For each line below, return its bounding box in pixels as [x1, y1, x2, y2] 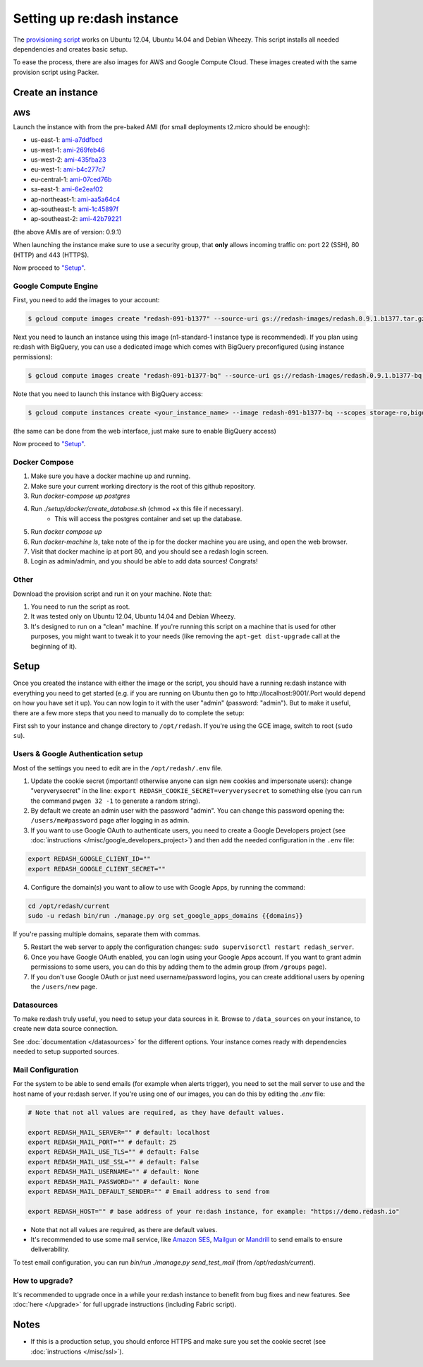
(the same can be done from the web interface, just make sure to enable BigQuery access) [13, 426, 276, 435]
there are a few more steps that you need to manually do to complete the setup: [13, 708, 245, 717]
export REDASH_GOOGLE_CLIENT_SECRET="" [27, 865, 166, 873]
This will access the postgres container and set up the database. [54, 514, 243, 523]
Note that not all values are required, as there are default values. [30, 1225, 218, 1234]
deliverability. [30, 1245, 70, 1253]
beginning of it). [30, 642, 78, 650]
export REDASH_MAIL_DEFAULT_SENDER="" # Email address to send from [27, 1187, 270, 1195]
